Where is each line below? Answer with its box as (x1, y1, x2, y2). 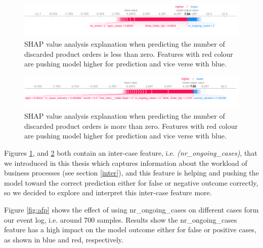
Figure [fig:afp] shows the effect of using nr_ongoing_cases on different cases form (4, 204, 259, 215)
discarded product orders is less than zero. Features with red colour (24, 48, 233, 59)
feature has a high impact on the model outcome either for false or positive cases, (4, 224, 256, 235)
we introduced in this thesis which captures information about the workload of (4, 157, 247, 168)
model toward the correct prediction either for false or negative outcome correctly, (4, 177, 258, 188)
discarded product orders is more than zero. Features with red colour (24, 120, 238, 131)
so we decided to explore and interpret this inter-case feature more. (4, 187, 212, 198)
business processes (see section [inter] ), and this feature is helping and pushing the (4, 167, 259, 178)
